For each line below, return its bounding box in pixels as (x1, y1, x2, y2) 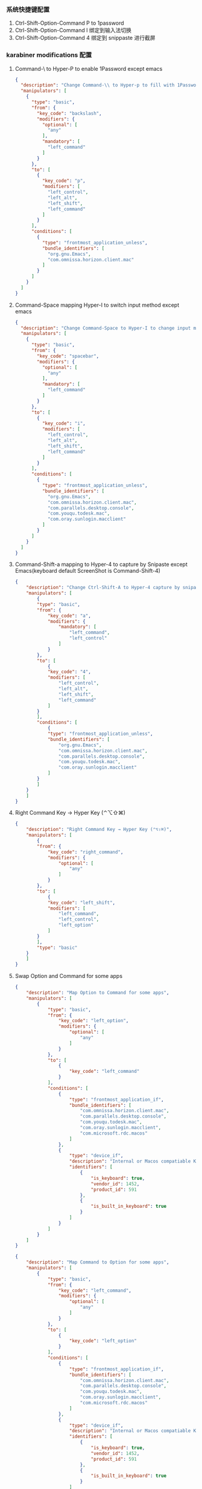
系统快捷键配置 (6, 5, 50, 13)
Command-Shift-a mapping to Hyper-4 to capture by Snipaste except (14, 561, 188, 568)
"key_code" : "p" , (42, 178, 86, 184)
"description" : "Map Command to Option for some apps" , (26, 1259, 169, 1265)
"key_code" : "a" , (47, 613, 92, 619)
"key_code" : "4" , (47, 669, 92, 675)
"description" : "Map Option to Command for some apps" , (26, 990, 169, 996)
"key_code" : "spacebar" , (37, 353, 99, 359)
